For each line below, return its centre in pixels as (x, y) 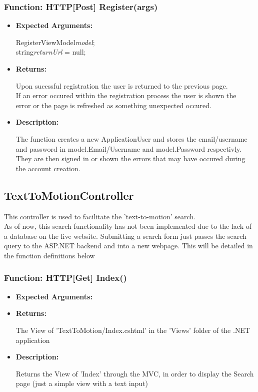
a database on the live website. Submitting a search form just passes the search (125, 236)
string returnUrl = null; (51, 52)
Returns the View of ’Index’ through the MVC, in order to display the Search (135, 373)
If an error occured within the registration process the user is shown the (126, 95)
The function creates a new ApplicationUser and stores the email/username (131, 138)
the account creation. (48, 168)
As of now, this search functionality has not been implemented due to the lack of (128, 226)
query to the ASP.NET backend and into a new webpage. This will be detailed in (128, 246)
